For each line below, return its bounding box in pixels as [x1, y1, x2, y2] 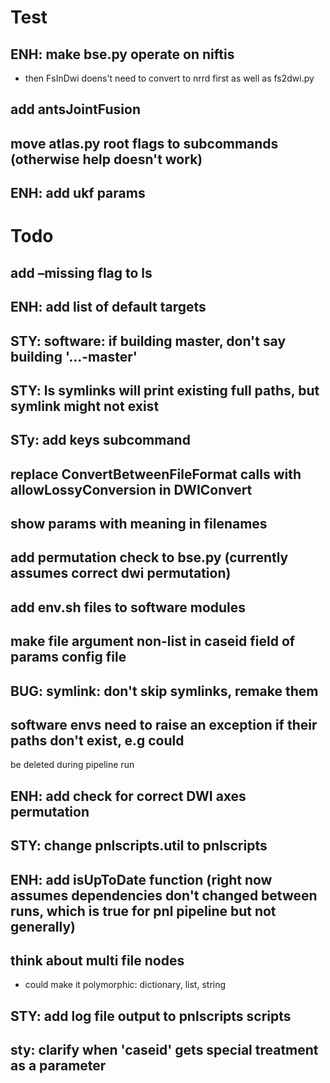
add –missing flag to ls [10, 264, 153, 281]
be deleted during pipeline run [10, 759, 135, 771]
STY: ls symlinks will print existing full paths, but [10, 382, 320, 399]
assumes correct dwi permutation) [10, 565, 232, 582]
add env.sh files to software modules [10, 599, 247, 616]
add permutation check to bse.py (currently [10, 549, 289, 566]
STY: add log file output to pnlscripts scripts [10, 1007, 292, 1025]
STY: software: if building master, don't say [10, 332, 287, 350]
